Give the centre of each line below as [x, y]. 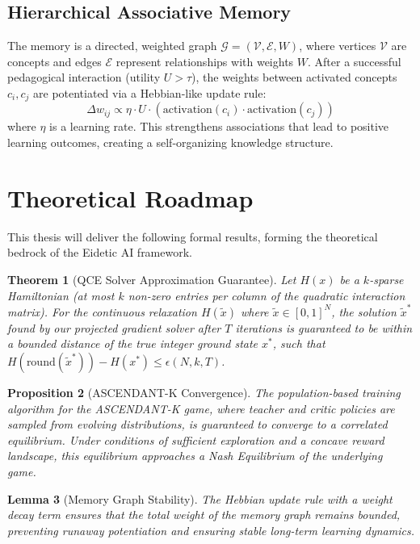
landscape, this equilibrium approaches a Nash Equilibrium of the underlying [195, 456]
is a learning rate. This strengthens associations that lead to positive [219, 126]
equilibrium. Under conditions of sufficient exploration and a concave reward [196, 439]
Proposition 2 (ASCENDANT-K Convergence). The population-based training [204, 393]
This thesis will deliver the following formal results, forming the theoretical [193, 236]
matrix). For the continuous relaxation [102, 311]
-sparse [386, 279]
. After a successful [354, 61]
